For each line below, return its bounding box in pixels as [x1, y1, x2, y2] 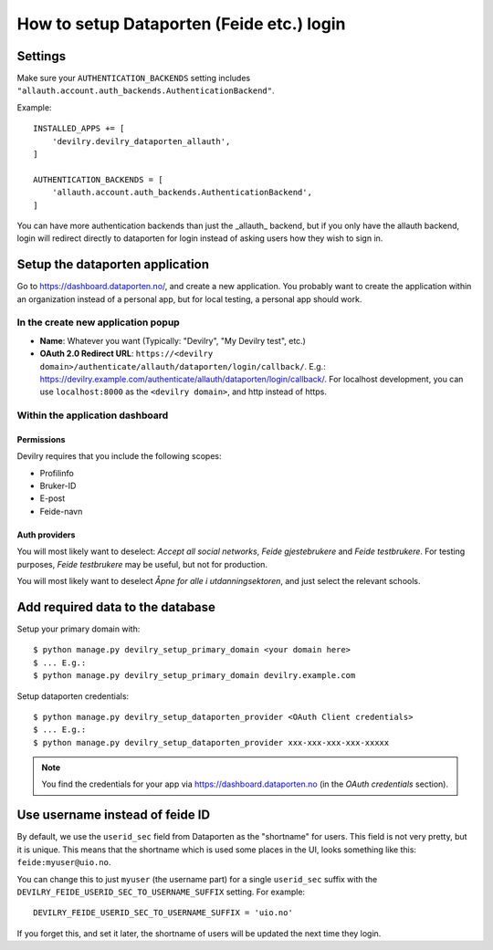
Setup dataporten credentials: [16, 690, 130, 702]
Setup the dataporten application [16, 256, 210, 273]
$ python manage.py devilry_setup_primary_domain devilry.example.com [33, 671, 356, 681]
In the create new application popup [16, 316, 180, 329]
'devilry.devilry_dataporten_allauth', [51, 136, 231, 146]
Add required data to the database [16, 599, 216, 615]
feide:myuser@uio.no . [16, 857, 111, 868]
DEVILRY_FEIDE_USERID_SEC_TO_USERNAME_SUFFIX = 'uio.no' [33, 908, 294, 918]
